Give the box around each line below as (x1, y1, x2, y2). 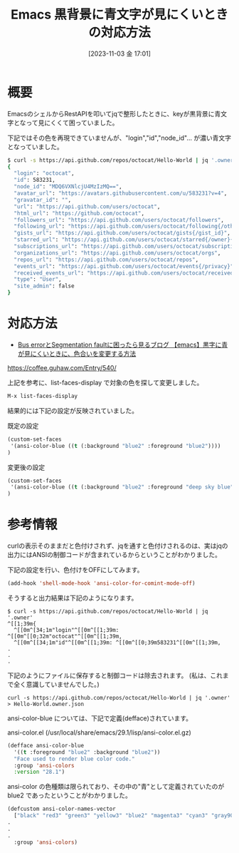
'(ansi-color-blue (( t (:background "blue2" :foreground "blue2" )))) (10, 442, 221, 449)
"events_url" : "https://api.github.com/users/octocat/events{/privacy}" (14, 262, 234, 270)
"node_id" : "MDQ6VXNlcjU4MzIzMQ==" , (14, 183, 122, 190)
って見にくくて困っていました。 (26, 118, 119, 127)
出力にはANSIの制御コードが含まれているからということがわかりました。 (7, 551, 222, 559)
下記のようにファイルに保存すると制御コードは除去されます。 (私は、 (7, 671, 211, 680)
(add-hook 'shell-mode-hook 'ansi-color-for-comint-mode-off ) (7, 580, 196, 587)
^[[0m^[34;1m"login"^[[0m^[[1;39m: (14, 626, 119, 633)
